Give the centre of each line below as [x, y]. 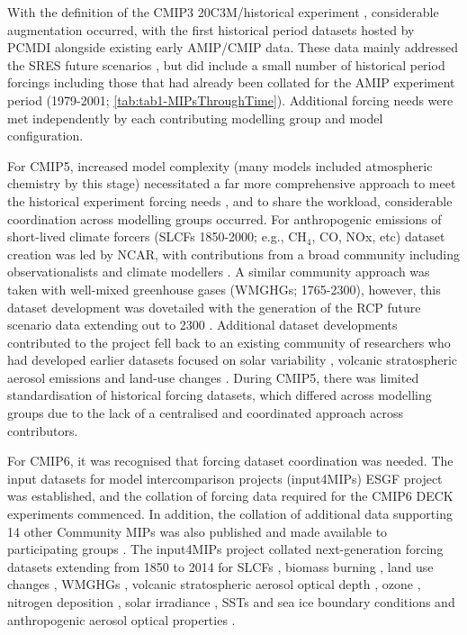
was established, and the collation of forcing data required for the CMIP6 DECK [230, 496]
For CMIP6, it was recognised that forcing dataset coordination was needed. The [230, 461]
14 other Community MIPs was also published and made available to [198, 531]
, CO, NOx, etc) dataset [378, 236]
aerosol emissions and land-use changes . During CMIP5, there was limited [213, 377]
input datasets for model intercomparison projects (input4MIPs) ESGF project [225, 478]
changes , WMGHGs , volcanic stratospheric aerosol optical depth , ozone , [214, 584]
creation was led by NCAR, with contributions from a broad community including [233, 254]
